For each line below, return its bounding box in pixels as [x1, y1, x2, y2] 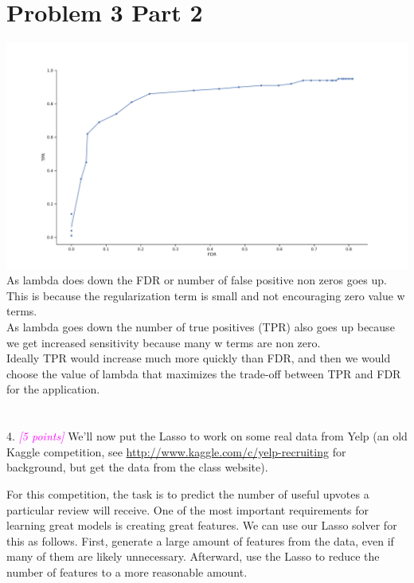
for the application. [6, 381, 100, 397]
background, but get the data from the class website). [6, 459, 268, 475]
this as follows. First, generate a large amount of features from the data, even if [6, 532, 394, 549]
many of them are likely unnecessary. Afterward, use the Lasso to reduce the [6, 548, 380, 565]
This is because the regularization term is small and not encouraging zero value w [6, 287, 405, 303]
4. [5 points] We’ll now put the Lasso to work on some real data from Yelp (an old [6, 428, 408, 444]
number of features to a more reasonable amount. [6, 563, 248, 580]
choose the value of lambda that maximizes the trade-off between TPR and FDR [6, 365, 401, 381]
